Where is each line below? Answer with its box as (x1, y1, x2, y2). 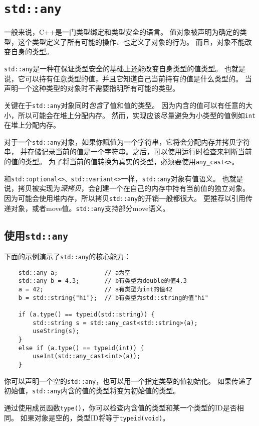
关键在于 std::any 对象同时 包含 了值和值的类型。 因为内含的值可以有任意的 (4, 99, 245, 110)
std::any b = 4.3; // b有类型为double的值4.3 (18, 277, 187, 285)
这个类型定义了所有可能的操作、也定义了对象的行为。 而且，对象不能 (18, 36, 245, 47)
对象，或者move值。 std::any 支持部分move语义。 (11, 202, 170, 213)
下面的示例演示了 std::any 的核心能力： (4, 251, 131, 262)
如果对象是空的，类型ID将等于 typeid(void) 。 (20, 412, 170, 422)
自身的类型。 (11, 46, 53, 57)
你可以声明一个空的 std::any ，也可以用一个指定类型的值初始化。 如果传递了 (4, 375, 252, 386)
